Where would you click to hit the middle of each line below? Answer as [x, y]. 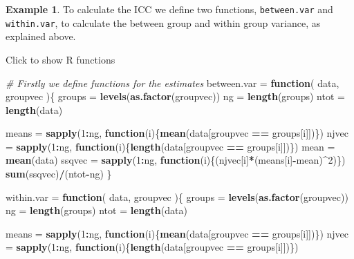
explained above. [41, 36]
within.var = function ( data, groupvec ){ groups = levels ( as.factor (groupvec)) [177, 196]
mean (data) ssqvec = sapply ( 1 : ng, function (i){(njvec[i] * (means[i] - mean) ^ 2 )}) [176, 160]
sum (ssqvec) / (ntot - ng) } [59, 174]
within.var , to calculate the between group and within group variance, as [163, 22]
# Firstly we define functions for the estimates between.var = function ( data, [173, 83]
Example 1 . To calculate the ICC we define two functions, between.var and [169, 9]
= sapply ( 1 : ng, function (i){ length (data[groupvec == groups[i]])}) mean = [170, 146]
